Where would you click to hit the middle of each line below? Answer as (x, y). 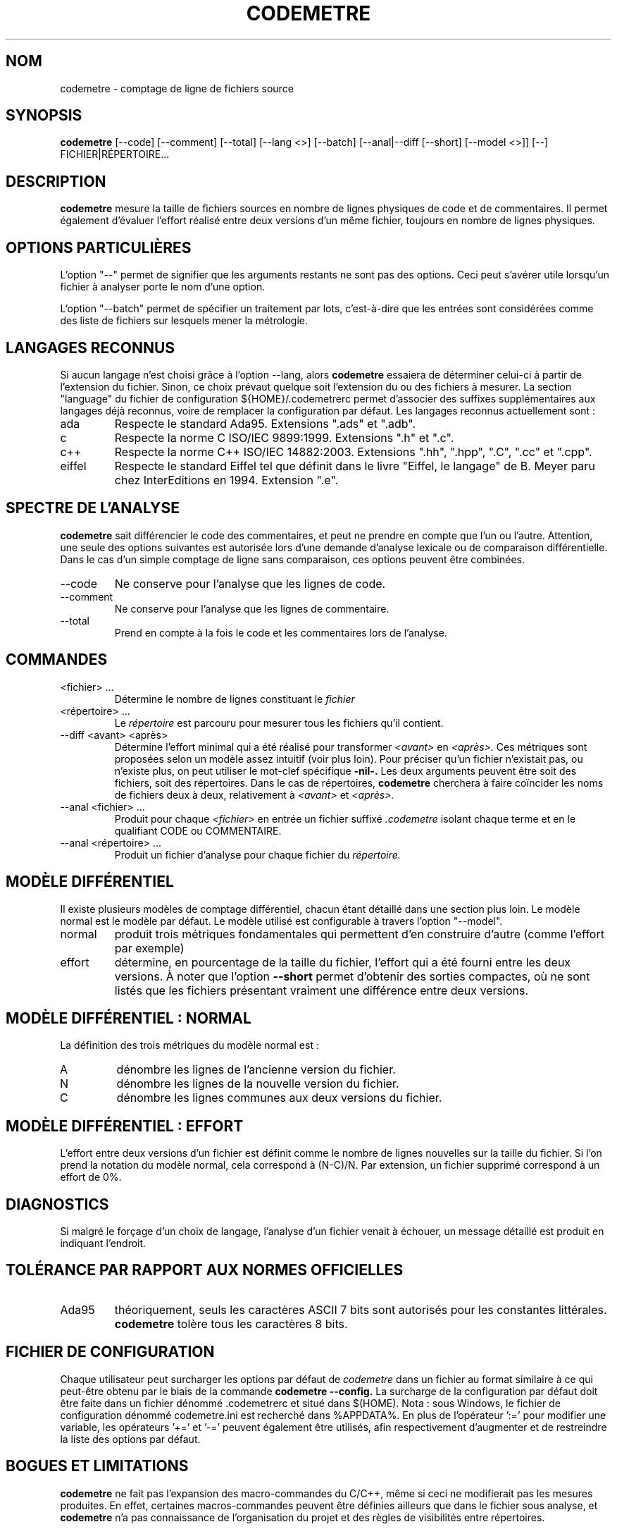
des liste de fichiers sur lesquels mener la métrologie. (184, 321)
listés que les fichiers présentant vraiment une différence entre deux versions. (322, 990)
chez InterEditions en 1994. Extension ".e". (226, 480)
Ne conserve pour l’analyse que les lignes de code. (250, 583)
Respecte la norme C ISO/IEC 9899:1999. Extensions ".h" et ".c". (284, 437)
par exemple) (149, 948)
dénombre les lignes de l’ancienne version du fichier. (256, 1070)
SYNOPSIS (44, 116)
